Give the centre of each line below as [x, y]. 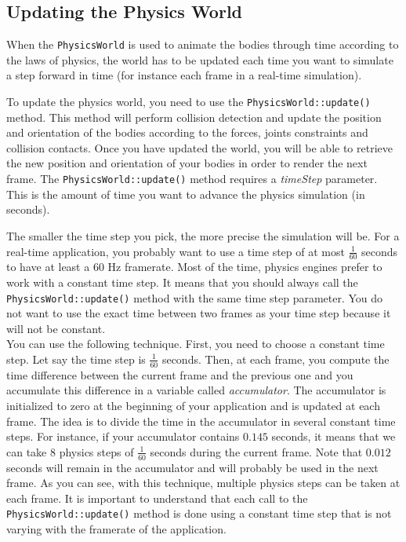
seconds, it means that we [333, 436]
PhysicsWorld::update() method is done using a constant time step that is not [199, 513]
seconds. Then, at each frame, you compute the [275, 359]
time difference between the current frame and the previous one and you [180, 374]
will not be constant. [56, 328]
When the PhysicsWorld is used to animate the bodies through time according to [203, 44]
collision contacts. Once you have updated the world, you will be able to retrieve [199, 147]
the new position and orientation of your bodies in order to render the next [187, 163]
